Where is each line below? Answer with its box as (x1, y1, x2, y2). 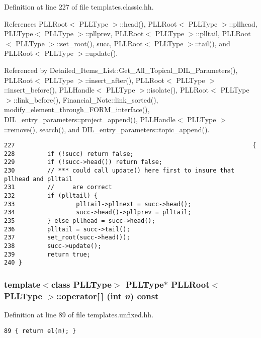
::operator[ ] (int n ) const (56, 289, 159, 302)
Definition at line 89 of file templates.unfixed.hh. (4, 309, 154, 320)
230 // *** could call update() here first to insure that (4, 167, 235, 175)
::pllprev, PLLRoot (85, 28, 144, 39)
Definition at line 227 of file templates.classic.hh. (4, 2, 154, 12)
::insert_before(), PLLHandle (4, 84, 95, 95)
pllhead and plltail (4, 175, 73, 183)
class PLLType (51, 278, 112, 290)
